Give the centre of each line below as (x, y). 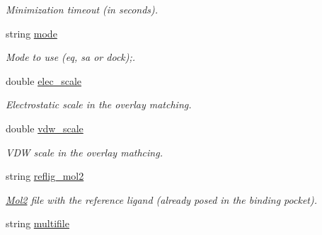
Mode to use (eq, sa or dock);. (71, 57)
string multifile (38, 223)
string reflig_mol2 (45, 176)
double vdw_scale (45, 128)
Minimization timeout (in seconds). (82, 9)
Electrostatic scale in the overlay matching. (99, 104)
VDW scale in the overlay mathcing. (84, 152)
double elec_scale (44, 80)
